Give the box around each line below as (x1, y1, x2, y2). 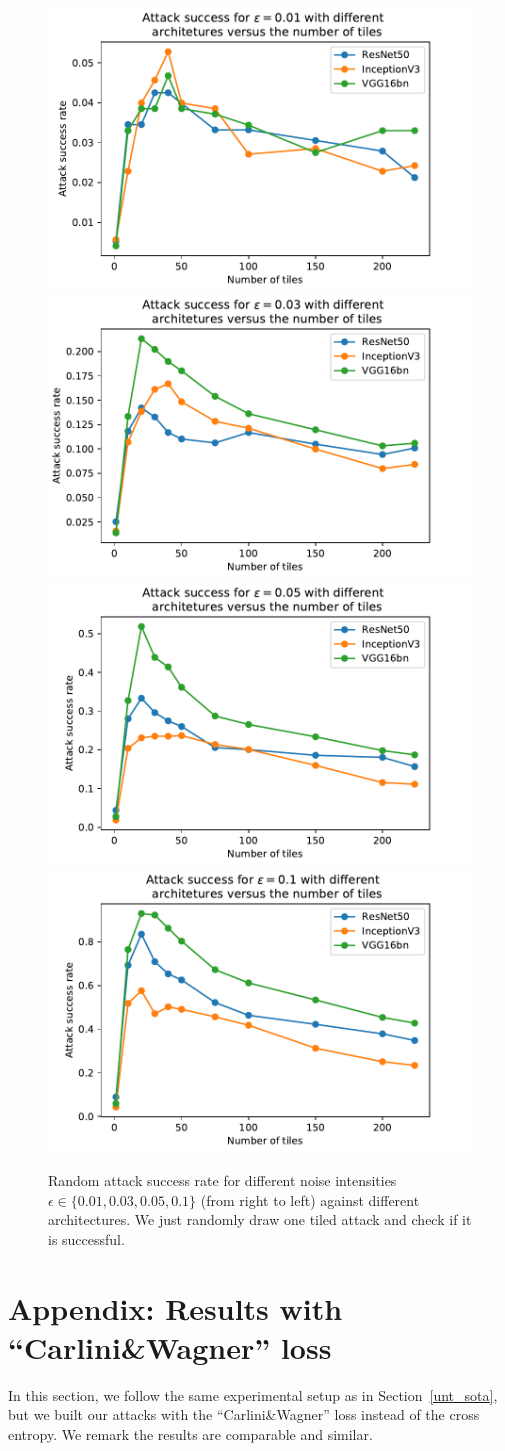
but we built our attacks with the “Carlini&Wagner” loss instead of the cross (8, 1404, 480, 1425)
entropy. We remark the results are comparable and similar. (8, 1423, 373, 1444)
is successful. (48, 1228, 125, 1249)
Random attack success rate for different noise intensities (48, 1170, 397, 1190)
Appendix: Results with (8, 1287, 343, 1328)
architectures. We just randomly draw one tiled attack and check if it (48, 1209, 472, 1230)
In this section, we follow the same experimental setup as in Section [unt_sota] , (8, 1384, 498, 1405)
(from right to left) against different (200, 1189, 420, 1210)
